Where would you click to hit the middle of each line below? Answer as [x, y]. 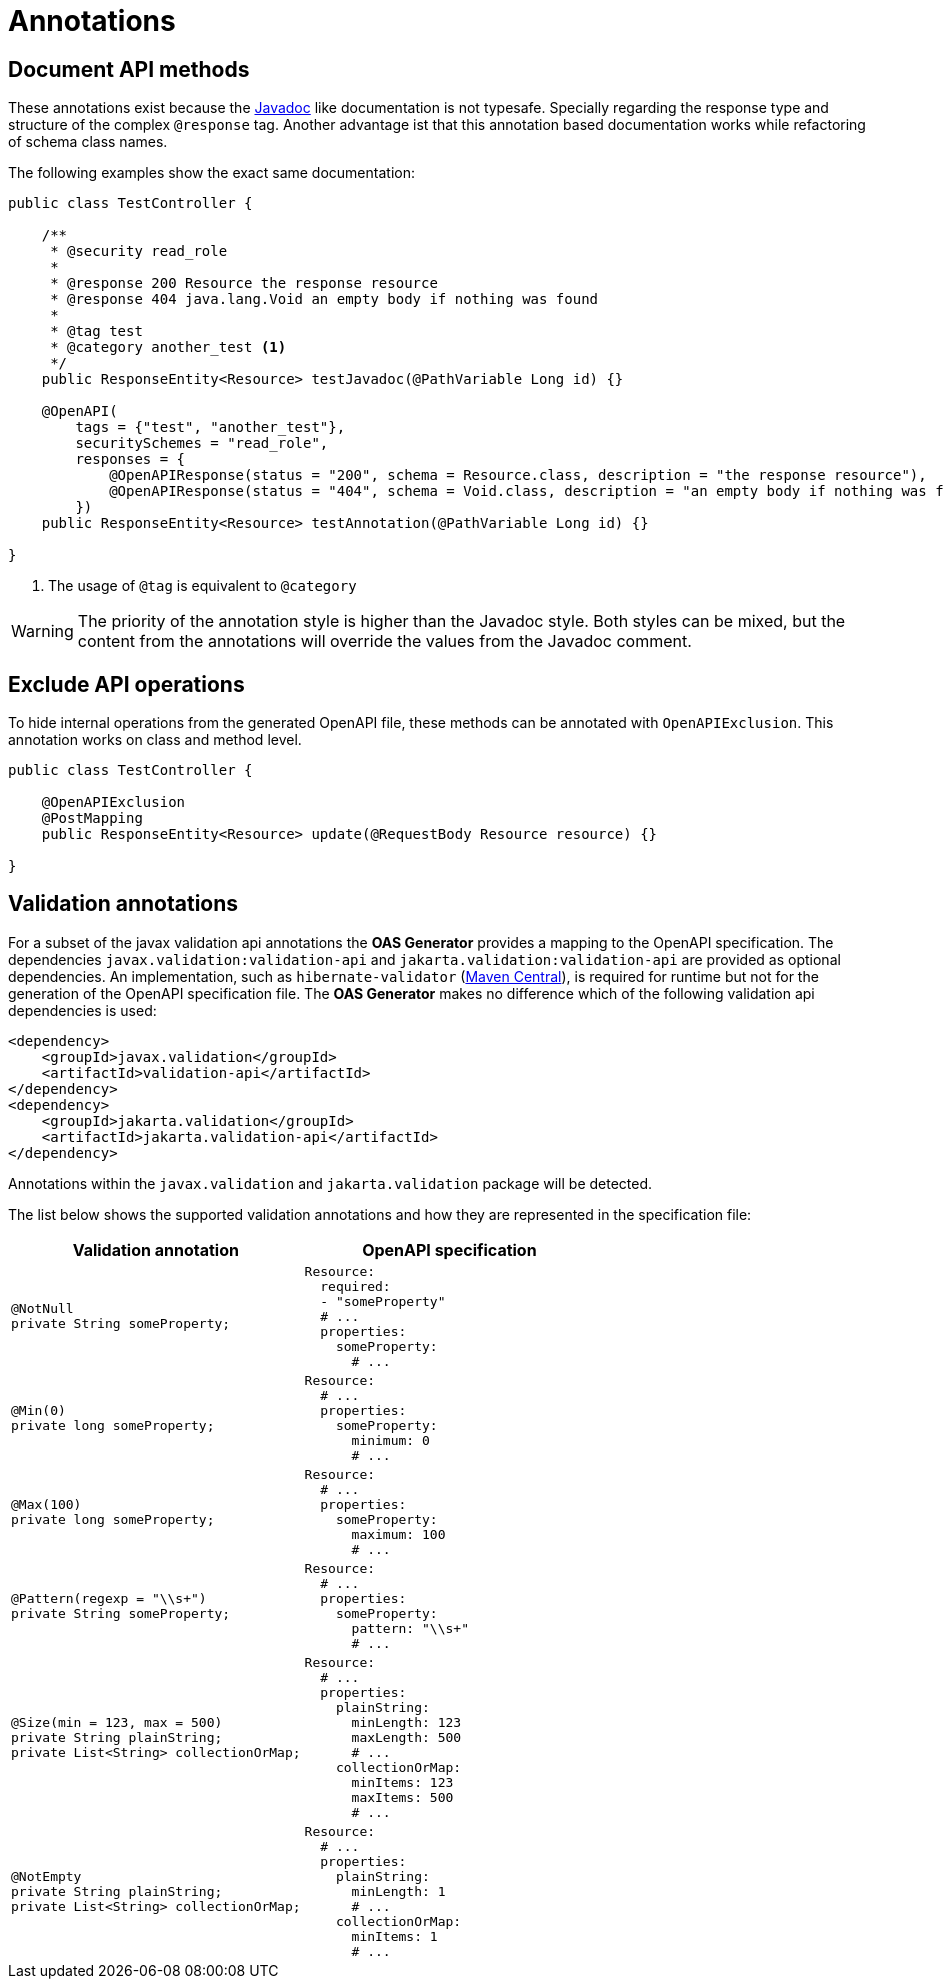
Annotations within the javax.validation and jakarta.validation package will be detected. [330, 1183]
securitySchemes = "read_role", [202, 443]
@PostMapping [92, 818]
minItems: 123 [402, 1782]
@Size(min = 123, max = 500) [117, 1722]
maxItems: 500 [402, 1797]
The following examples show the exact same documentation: [211, 173]
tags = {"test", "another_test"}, [210, 427]
